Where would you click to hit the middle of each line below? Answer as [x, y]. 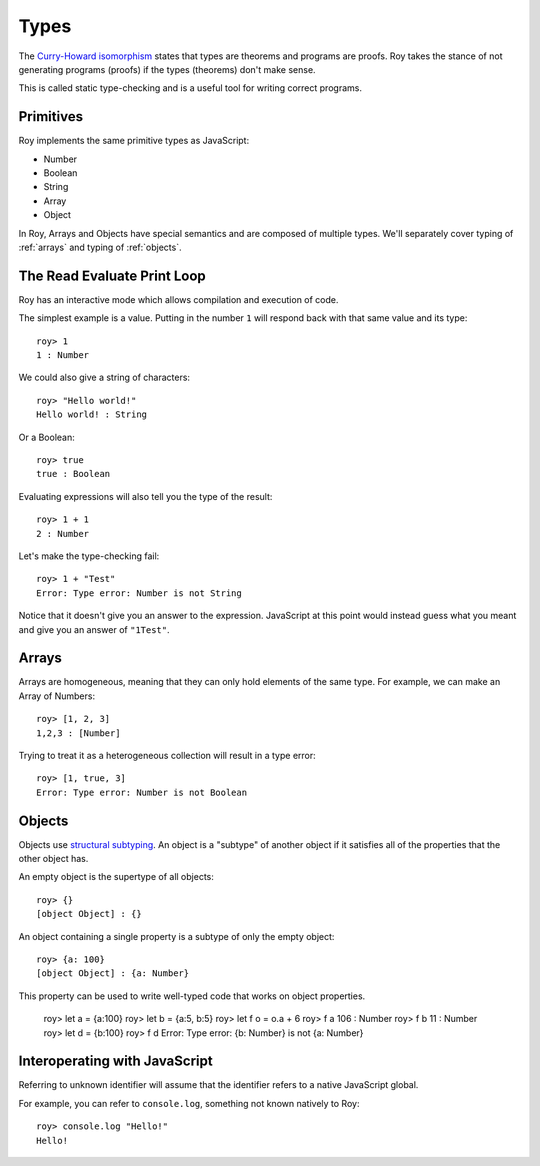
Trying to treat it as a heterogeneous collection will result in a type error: [167, 755]
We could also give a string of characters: [104, 377]
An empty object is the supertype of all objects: [116, 877]
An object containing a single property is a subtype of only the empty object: [176, 936]
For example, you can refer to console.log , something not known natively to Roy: [189, 1103]
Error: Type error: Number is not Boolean [142, 792]
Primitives [51, 116]
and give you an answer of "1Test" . [94, 629]
